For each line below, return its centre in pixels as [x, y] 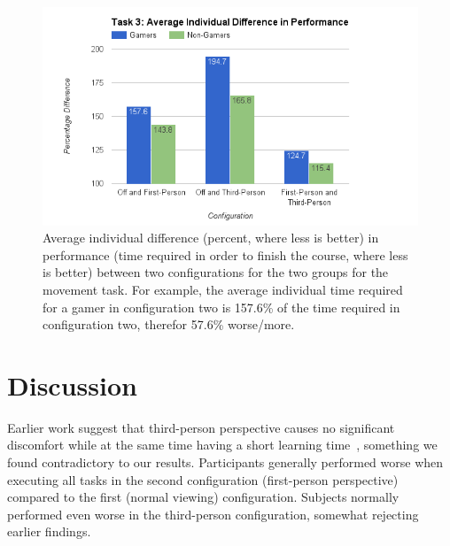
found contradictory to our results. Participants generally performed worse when [225, 462]
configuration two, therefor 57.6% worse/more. [169, 324]
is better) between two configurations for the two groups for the [216, 272]
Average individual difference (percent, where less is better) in [211, 238]
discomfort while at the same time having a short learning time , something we [222, 445]
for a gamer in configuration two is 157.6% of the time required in [221, 307]
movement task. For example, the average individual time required [223, 289]
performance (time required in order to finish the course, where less [225, 254]
